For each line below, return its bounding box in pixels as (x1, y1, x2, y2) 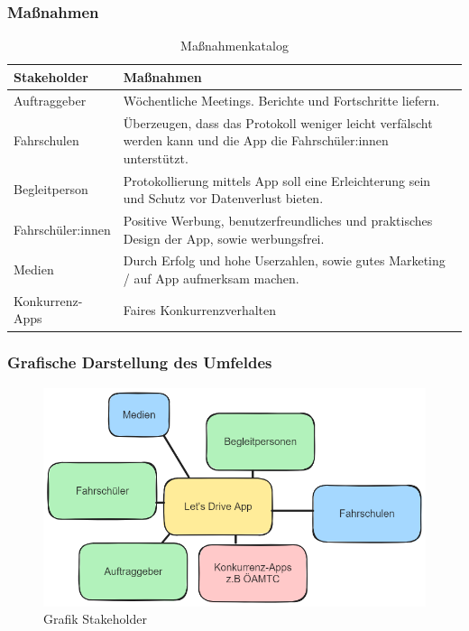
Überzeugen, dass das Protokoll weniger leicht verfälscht (123, 113, 433, 132)
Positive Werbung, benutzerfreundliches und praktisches (123, 210, 433, 229)
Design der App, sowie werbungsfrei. (123, 228, 325, 247)
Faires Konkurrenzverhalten (123, 300, 277, 319)
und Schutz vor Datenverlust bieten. (123, 189, 324, 208)
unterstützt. (123, 148, 189, 167)
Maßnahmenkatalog (180, 36, 289, 55)
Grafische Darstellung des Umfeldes (7, 351, 272, 374)
